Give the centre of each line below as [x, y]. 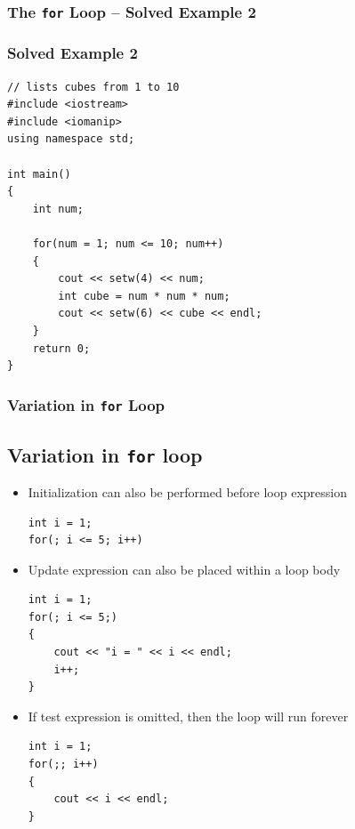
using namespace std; [71, 139]
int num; [58, 209]
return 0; [61, 348]
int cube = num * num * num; [144, 296]
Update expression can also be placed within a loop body [184, 569]
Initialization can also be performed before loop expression [187, 491]
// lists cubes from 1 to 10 [93, 87]
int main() [39, 174]
